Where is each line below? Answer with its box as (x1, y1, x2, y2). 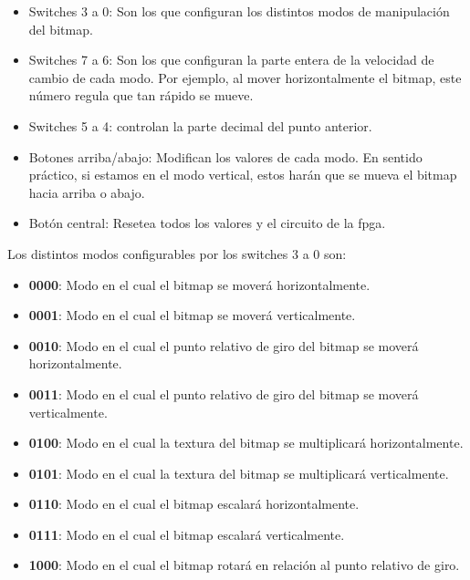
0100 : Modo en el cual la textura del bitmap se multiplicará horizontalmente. (28, 433, 464, 452)
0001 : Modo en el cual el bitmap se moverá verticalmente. (28, 306, 356, 325)
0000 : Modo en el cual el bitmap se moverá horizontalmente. (28, 274, 371, 294)
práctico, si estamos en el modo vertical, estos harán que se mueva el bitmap (28, 165, 457, 184)
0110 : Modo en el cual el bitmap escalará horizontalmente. (28, 494, 360, 513)
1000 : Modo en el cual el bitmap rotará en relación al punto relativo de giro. (28, 555, 460, 575)
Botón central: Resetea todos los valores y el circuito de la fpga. (28, 213, 386, 233)
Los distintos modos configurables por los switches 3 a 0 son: (7, 243, 347, 263)
